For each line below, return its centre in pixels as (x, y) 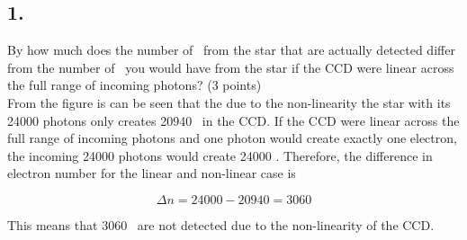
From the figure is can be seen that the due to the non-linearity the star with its (229, 102)
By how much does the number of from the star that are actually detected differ (231, 50)
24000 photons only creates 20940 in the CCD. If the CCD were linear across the (233, 120)
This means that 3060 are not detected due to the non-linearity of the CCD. (221, 224)
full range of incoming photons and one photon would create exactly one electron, (232, 138)
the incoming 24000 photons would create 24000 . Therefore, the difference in (220, 155)
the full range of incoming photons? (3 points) (135, 85)
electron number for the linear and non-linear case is (152, 173)
